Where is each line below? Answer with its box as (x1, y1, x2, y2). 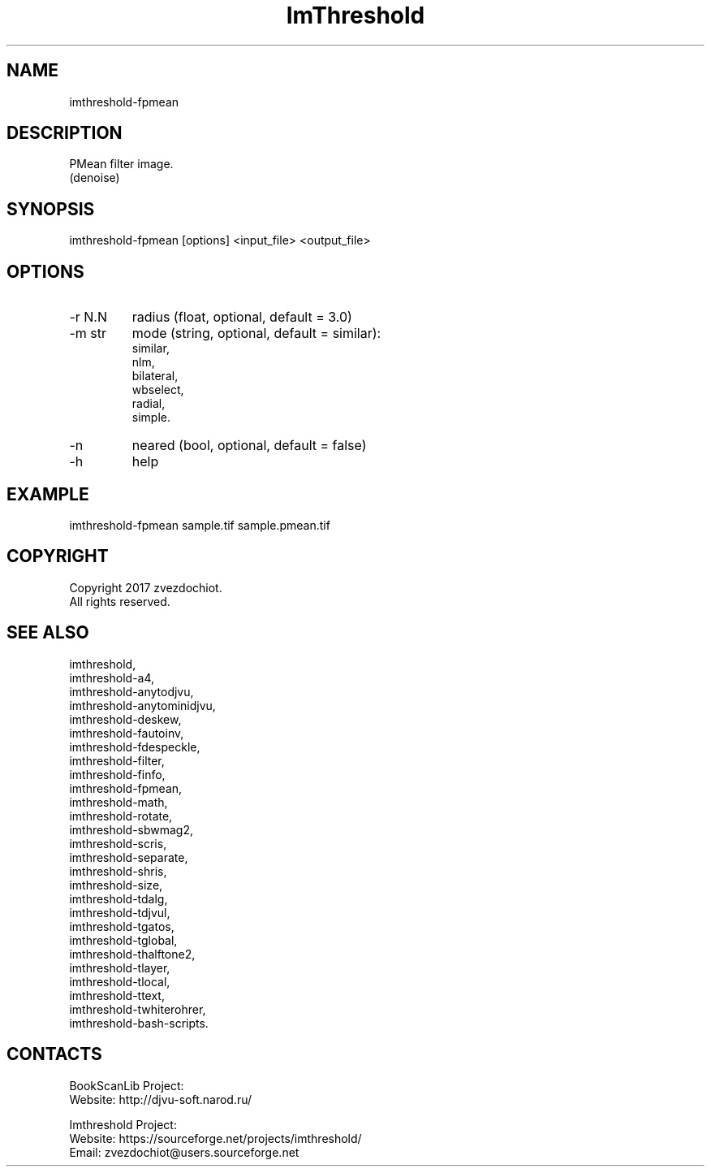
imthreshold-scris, (69, 836, 167, 851)
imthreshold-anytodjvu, (69, 684, 194, 699)
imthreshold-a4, (69, 670, 155, 685)
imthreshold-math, (69, 794, 168, 809)
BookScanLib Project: (69, 1078, 184, 1093)
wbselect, (131, 383, 184, 397)
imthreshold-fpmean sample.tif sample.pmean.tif (69, 517, 330, 532)
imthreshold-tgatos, (69, 919, 175, 933)
